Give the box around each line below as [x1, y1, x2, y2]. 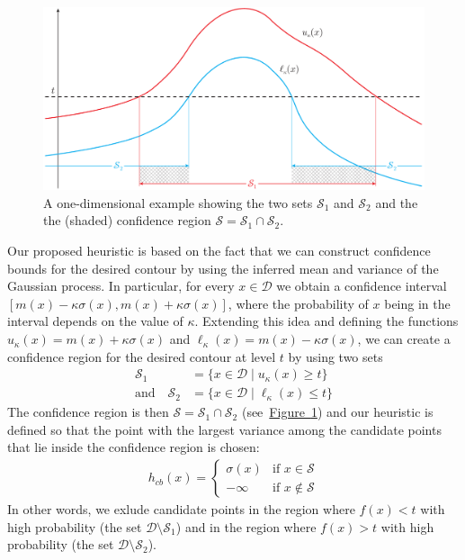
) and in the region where [175, 517, 317, 536]
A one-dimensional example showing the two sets [43, 193, 313, 212]
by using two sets [288, 347, 383, 366]
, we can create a [357, 330, 451, 348]
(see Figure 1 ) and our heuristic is [241, 402, 434, 421]
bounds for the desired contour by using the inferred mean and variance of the [7, 258, 439, 277]
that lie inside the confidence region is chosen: [7, 438, 260, 456]
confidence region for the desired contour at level [7, 347, 276, 366]
